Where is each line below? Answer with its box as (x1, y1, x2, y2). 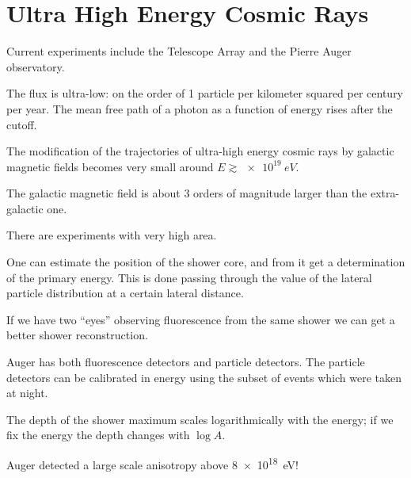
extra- (370, 185, 400, 201)
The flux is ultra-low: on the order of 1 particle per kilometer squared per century (6, 85, 404, 101)
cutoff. (6, 116, 37, 132)
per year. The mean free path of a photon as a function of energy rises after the (6, 100, 393, 117)
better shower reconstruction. (6, 327, 148, 343)
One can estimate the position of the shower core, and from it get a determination (6, 254, 405, 270)
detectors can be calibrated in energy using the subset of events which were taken (6, 369, 402, 385)
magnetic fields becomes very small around (6, 158, 214, 174)
